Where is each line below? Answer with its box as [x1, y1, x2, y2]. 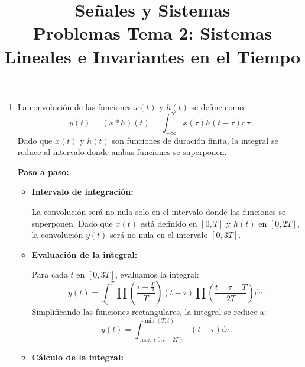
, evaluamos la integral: [115, 268, 199, 281]
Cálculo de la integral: [31, 350, 124, 363]
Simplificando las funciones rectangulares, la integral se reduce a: [31, 305, 267, 317]
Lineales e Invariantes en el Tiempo [4, 44, 301, 68]
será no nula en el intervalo [110, 228, 208, 241]
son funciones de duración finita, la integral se [112, 134, 278, 146]
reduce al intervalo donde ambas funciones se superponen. [17, 146, 227, 158]
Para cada [31, 268, 68, 281]
